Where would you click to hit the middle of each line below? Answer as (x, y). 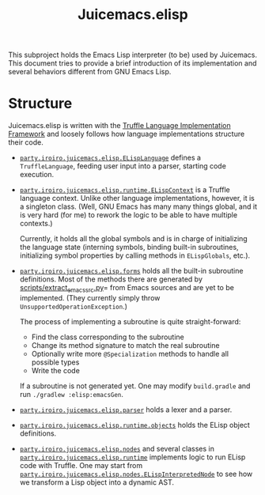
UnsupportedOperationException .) (74, 306)
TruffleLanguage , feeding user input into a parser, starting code (123, 166)
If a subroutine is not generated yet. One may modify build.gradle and (135, 386)
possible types (55, 362)
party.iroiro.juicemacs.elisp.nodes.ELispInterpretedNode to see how (136, 474)
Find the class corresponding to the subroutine (108, 337)
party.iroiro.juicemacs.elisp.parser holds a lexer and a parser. (126, 410)
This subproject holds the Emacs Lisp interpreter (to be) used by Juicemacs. (132, 55)
